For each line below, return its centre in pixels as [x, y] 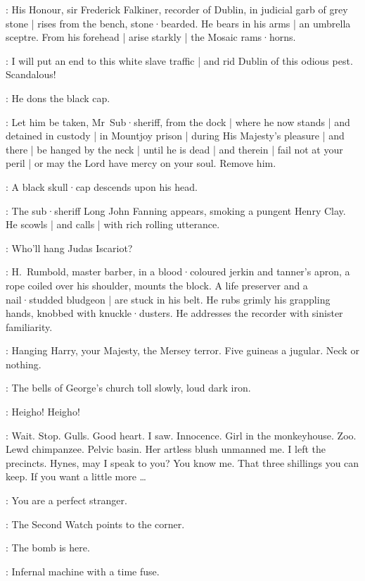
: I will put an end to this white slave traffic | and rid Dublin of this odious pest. [179, 60]
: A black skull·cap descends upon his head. [102, 186]
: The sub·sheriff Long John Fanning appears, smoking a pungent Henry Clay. [176, 210]
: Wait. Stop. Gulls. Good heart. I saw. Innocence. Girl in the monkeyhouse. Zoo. [181, 435]
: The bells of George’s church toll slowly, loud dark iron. [128, 388]
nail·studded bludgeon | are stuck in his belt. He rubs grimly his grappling [168, 299]
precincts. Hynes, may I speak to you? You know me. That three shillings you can [182, 462]
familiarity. [29, 326]
